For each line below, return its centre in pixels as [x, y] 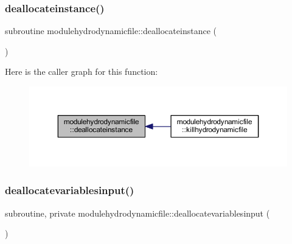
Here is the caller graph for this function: [82, 71]
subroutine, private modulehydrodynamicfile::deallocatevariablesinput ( [137, 213]
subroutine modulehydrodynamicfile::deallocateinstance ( [111, 31]
